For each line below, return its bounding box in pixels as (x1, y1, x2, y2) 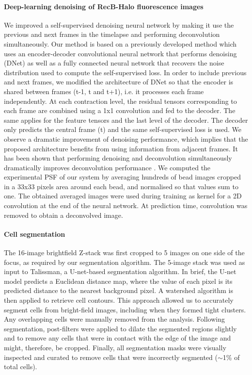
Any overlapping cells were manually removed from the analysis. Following (4, 314, 225, 324)
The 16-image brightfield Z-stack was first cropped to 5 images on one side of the (4, 247, 245, 258)
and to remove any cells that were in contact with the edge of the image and (4, 333, 231, 343)
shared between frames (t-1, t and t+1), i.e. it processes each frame (4, 86, 204, 96)
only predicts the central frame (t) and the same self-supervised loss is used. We (4, 124, 242, 134)
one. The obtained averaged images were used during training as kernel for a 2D (4, 191, 242, 201)
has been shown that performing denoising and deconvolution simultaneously (4, 153, 232, 163)
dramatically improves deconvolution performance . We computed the (4, 162, 211, 172)
